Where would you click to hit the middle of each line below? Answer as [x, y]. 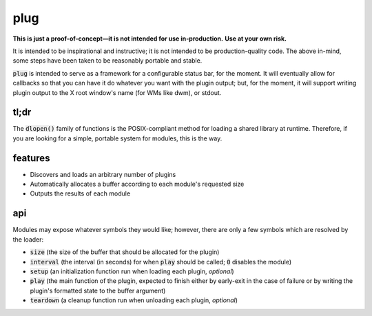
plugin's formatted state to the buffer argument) [98, 291]
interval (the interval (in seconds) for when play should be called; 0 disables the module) [161, 262]
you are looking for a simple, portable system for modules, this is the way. [117, 138]
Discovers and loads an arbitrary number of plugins [103, 174]
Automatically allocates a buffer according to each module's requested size [137, 184]
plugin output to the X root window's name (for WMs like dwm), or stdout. [117, 92]
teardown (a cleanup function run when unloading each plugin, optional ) [134, 300]
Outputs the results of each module [80, 193]
